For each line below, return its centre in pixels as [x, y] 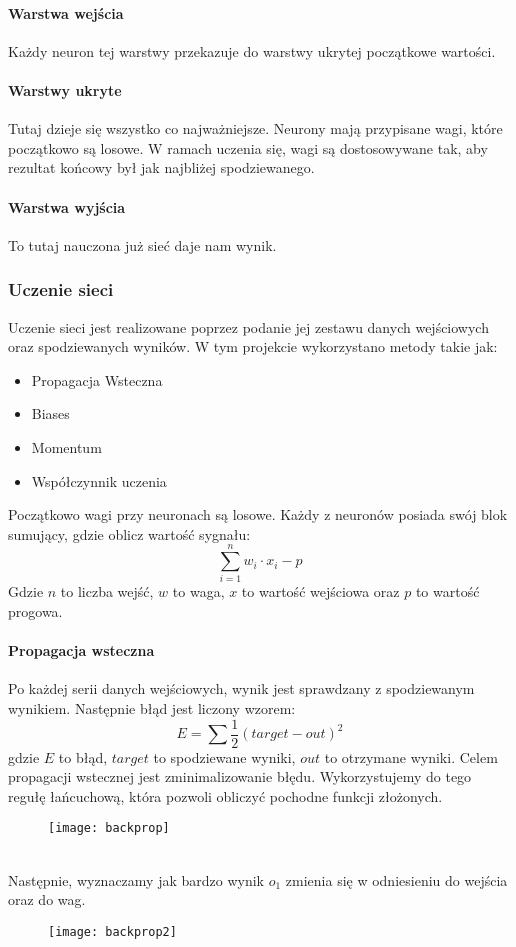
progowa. [35, 611]
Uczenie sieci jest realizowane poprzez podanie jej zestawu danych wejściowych [248, 326]
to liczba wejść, [107, 591]
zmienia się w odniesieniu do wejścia [396, 879]
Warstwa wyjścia [67, 206]
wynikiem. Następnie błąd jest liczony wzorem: [152, 708]
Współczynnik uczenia [99, 480]
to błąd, [83, 756]
